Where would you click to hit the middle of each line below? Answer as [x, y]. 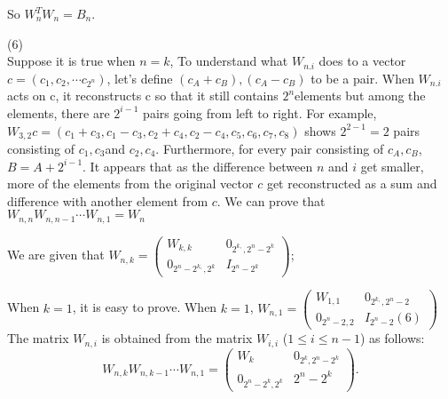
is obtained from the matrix [177, 338]
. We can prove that [271, 200]
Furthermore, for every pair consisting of [273, 149]
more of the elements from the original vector [130, 184]
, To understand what [229, 61]
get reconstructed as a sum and [352, 184]
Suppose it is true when [71, 61]
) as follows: [393, 338]
